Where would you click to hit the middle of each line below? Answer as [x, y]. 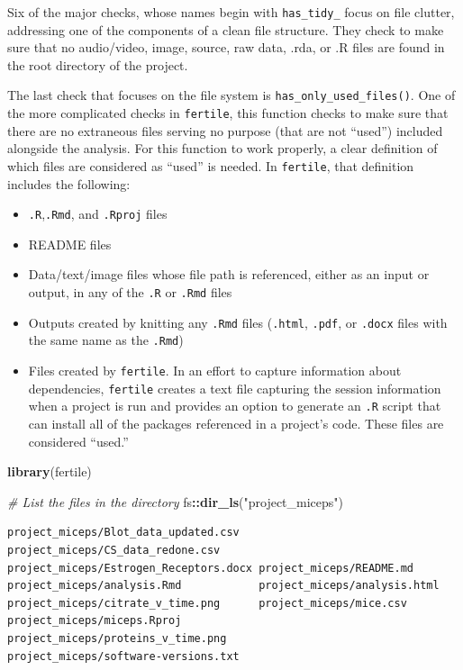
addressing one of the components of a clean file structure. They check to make [226, 29]
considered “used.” [78, 441]
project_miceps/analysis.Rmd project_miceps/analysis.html [223, 586]
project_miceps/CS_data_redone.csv [114, 550]
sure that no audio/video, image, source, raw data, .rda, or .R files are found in [226, 47]
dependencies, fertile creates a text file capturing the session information [235, 388]
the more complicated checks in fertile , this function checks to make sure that [228, 113]
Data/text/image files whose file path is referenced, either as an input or [229, 274]
